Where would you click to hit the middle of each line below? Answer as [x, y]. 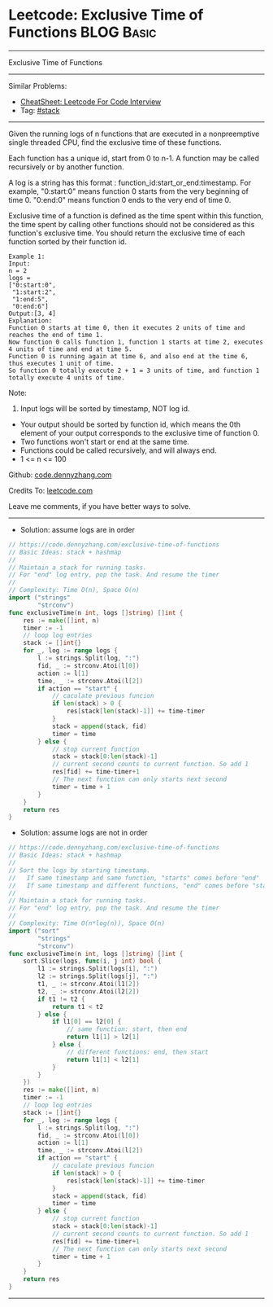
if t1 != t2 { [61, 999]
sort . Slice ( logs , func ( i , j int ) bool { [92, 961]
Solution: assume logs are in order [78, 529]
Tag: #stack [40, 110]
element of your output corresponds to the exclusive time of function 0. [140, 432]
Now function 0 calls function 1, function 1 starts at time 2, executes [136, 342]
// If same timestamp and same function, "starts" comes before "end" [134, 878]
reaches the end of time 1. [56, 335]
